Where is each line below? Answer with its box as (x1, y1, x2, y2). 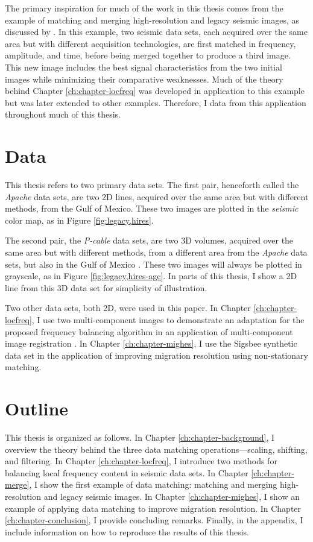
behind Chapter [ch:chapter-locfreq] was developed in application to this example (5, 84, 305, 97)
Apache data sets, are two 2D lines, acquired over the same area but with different (5, 190, 309, 203)
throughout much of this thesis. (5, 108, 121, 121)
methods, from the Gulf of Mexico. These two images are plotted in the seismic (5, 202, 299, 215)
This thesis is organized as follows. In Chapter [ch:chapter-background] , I (5, 431, 275, 444)
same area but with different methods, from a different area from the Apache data (5, 246, 308, 259)
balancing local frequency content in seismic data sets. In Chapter (5, 466, 248, 479)
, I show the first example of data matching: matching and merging (29, 478, 277, 491)
